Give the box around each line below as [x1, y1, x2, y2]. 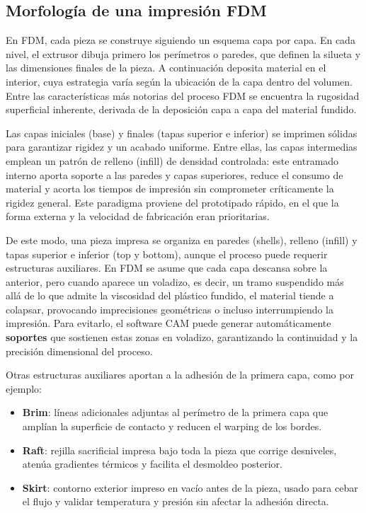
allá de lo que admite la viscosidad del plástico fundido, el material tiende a [6, 288, 334, 303]
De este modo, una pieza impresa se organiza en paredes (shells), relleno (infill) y [6, 232, 358, 247]
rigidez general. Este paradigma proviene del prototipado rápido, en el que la [6, 195, 339, 209]
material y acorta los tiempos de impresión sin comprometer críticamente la [6, 181, 334, 196]
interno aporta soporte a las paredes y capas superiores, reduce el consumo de [6, 167, 343, 182]
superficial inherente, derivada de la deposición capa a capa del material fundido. [6, 102, 357, 117]
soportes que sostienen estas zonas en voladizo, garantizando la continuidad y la [6, 330, 358, 345]
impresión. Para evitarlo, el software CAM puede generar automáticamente [6, 316, 331, 330]
